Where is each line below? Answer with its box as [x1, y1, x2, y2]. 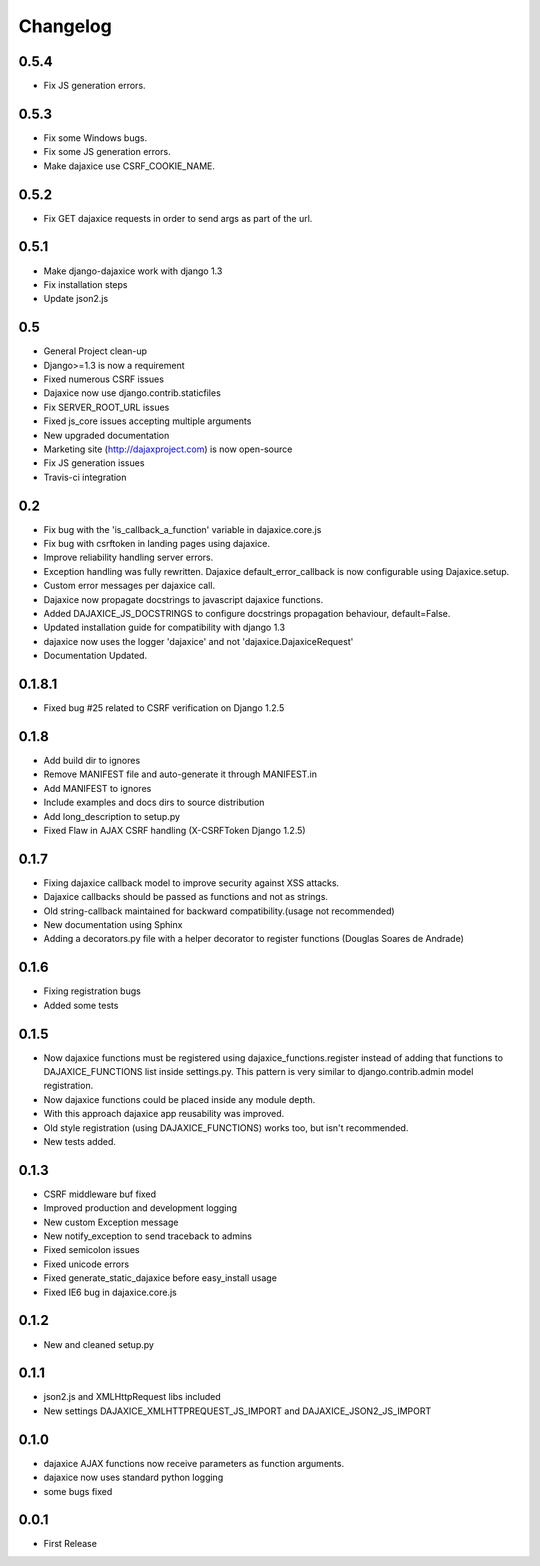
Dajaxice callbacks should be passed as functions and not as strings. [43, 891, 329, 903]
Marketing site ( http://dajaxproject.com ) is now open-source [43, 443, 293, 455]
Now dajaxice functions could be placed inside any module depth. [43, 1093, 316, 1105]
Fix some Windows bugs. [43, 131, 148, 144]
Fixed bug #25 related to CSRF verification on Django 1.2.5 [43, 702, 285, 714]
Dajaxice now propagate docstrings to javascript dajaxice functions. [43, 593, 324, 605]
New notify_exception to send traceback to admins [43, 1230, 252, 1242]
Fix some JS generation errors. [43, 146, 171, 158]
